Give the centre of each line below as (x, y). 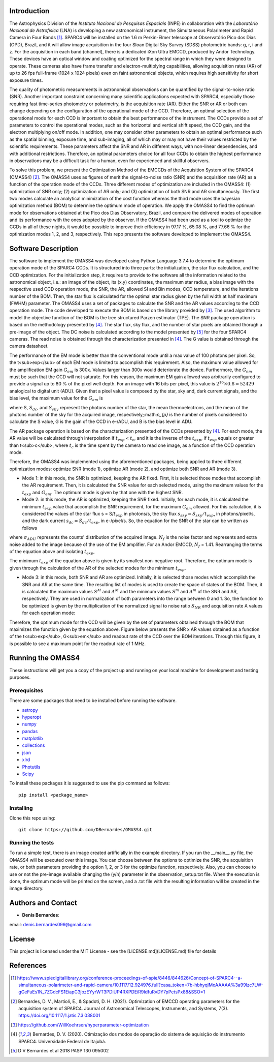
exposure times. (26, 80)
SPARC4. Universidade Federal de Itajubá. (62, 1041)
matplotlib (32, 738)
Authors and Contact (43, 903)
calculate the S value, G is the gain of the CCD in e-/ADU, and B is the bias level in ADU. (101, 421)
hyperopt (32, 717)
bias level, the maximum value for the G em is (56, 399)
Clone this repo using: (32, 818)
